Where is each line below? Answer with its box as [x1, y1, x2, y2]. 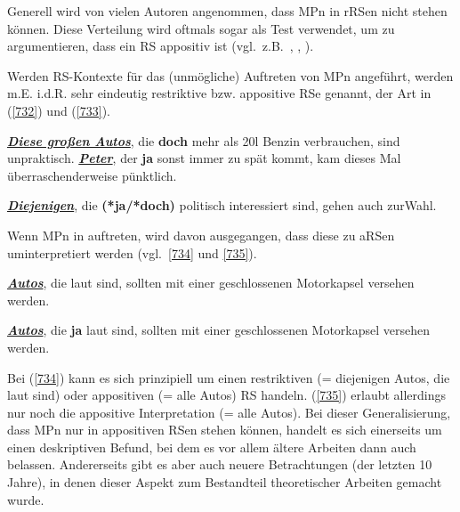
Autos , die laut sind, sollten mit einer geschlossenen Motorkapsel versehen [7, 273, 415, 292]
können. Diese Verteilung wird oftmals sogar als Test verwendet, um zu [7, 19, 395, 37]
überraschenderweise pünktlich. [7, 166, 177, 184]
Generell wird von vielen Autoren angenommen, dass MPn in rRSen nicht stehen [7, 2, 448, 20]
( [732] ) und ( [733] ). [7, 101, 110, 119]
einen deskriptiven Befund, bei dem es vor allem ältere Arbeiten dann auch [7, 437, 416, 456]
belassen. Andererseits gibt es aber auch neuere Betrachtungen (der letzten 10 [7, 455, 432, 474]
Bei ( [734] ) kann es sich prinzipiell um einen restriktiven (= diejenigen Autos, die [7, 368, 450, 386]
